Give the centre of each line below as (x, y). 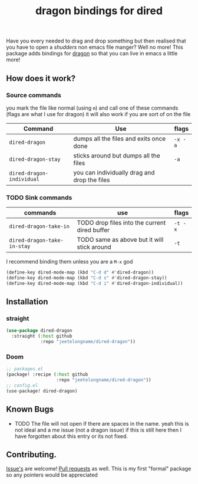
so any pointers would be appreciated (52, 475)
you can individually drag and (114, 172)
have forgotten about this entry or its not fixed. (71, 436)
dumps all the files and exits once (120, 139)
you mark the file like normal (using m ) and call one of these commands (92, 108)
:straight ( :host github (42, 336)
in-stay (20, 246)
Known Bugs (30, 409)
